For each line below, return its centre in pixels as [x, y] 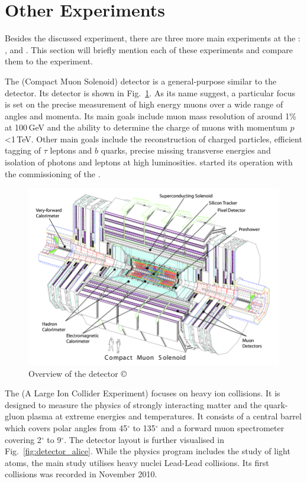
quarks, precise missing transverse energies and [186, 150]
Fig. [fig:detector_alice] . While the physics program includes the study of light [148, 451]
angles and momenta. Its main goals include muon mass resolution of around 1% [151, 115]
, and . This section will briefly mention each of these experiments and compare [149, 49]
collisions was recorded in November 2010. [81, 474]
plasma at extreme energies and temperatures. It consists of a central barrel [164, 416]
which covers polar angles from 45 [66, 428]
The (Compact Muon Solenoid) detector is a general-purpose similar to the [141, 81]
